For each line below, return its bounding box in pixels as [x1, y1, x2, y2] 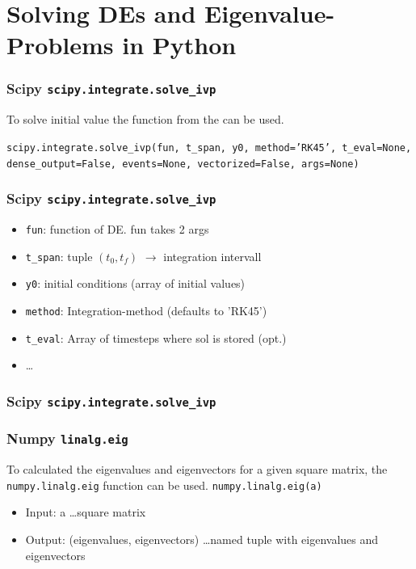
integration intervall [163, 247, 262, 264]
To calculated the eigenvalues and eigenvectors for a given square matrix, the [6, 461, 388, 478]
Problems [6, 28, 114, 61]
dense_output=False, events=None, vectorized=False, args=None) [6, 158, 359, 170]
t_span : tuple [25, 247, 93, 264]
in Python [122, 28, 237, 61]
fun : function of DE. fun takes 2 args [25, 221, 209, 238]
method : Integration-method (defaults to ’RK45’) [25, 302, 267, 318]
